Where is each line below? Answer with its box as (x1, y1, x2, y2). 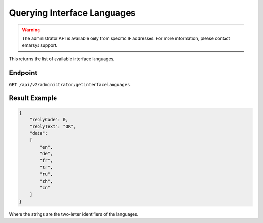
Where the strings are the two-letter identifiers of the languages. (9, 211, 139, 217)
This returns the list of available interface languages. (9, 56, 114, 62)
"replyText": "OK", (29, 124, 76, 129)
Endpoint (9, 69, 38, 77)
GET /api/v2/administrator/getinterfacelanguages (9, 82, 130, 87)
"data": (29, 130, 48, 136)
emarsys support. (22, 42, 58, 48)
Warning (22, 27, 40, 33)
